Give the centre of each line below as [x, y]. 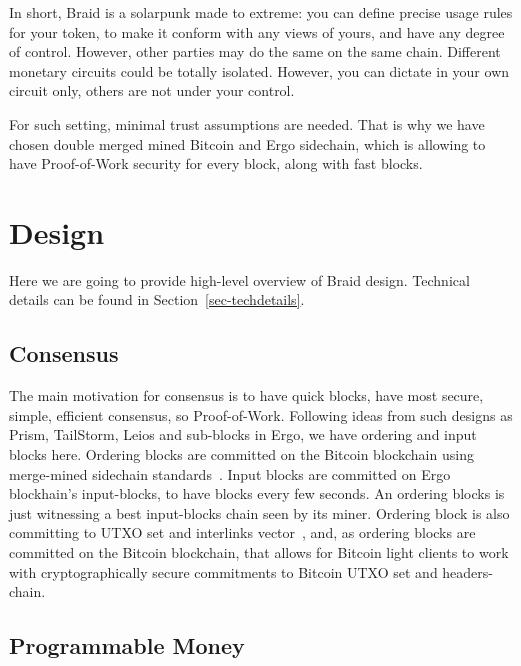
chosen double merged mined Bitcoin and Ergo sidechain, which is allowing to [247, 143]
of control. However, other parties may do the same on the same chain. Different [255, 51]
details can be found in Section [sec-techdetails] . [157, 299]
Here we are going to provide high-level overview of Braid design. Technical [239, 279]
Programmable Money [127, 645]
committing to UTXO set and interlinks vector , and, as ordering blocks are [242, 532]
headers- [468, 571]
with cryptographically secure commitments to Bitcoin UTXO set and [223, 571]
